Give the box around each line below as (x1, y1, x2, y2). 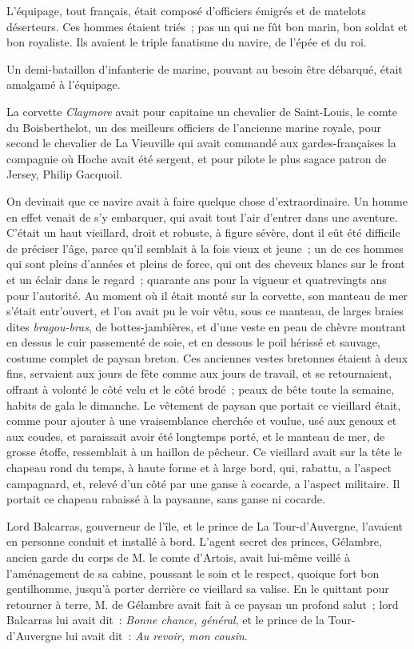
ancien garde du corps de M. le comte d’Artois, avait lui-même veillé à (6, 549, 350, 565)
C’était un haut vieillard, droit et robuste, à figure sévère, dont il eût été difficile (6, 224, 400, 241)
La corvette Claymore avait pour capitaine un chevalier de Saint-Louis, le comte (6, 102, 397, 119)
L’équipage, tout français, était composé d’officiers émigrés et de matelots (6, 2, 366, 18)
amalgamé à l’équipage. (6, 76, 121, 93)
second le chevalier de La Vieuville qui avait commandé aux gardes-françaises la (6, 134, 396, 151)
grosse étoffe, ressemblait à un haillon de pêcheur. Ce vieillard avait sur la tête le (6, 443, 402, 460)
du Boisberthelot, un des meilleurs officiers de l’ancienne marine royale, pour (6, 118, 381, 135)
